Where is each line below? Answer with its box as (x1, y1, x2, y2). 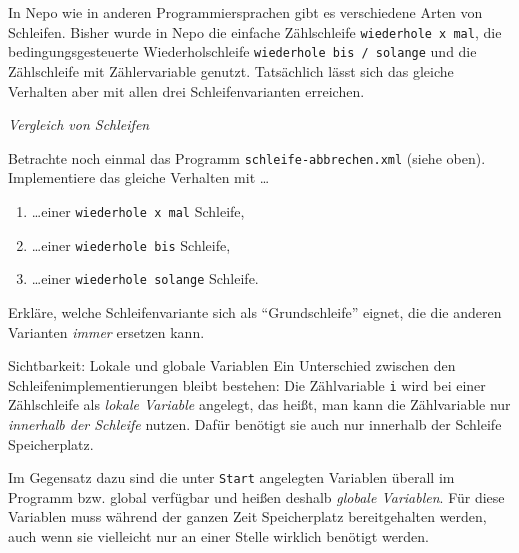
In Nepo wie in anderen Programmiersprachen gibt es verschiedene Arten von (8, 2, 483, 22)
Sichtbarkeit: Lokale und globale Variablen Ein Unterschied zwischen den (8, 355, 456, 376)
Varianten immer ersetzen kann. (8, 321, 205, 342)
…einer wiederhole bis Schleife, (31, 234, 231, 255)
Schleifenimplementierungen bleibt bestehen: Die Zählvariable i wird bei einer (8, 374, 486, 395)
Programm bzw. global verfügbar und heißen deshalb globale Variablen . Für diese (8, 486, 505, 507)
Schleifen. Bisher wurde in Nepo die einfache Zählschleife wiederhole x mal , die (8, 21, 502, 42)
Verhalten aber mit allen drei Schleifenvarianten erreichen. (8, 80, 365, 101)
